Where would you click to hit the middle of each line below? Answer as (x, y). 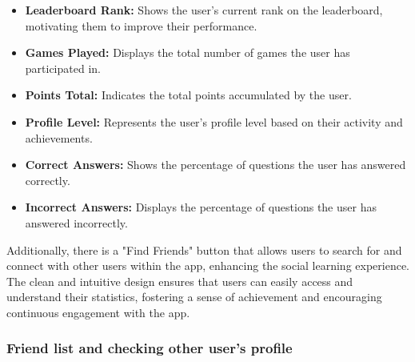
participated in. (63, 68)
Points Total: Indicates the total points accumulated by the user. (188, 95)
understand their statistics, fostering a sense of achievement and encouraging (194, 297)
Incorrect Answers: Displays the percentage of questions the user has (201, 207)
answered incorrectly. (76, 222)
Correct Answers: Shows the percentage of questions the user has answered (215, 165)
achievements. (59, 137)
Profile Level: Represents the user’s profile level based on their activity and (214, 121)
